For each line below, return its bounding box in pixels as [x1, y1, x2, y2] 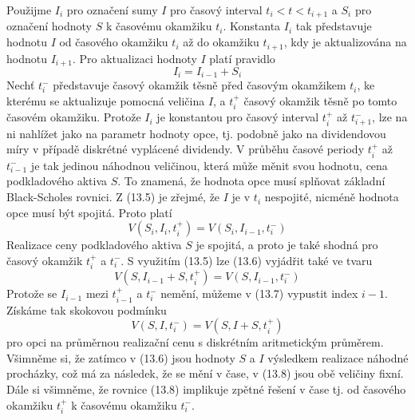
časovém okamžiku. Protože [6, 109, 141, 125]
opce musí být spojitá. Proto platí [6, 204, 172, 220]
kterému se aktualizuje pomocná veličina [6, 93, 205, 109]
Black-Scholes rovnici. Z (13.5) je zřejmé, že [6, 188, 220, 205]
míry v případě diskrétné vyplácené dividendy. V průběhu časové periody [6, 141, 365, 157]
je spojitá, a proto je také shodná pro [196, 236, 378, 253]
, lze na [372, 109, 408, 125]
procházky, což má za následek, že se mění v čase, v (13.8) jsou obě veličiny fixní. [6, 365, 404, 382]
